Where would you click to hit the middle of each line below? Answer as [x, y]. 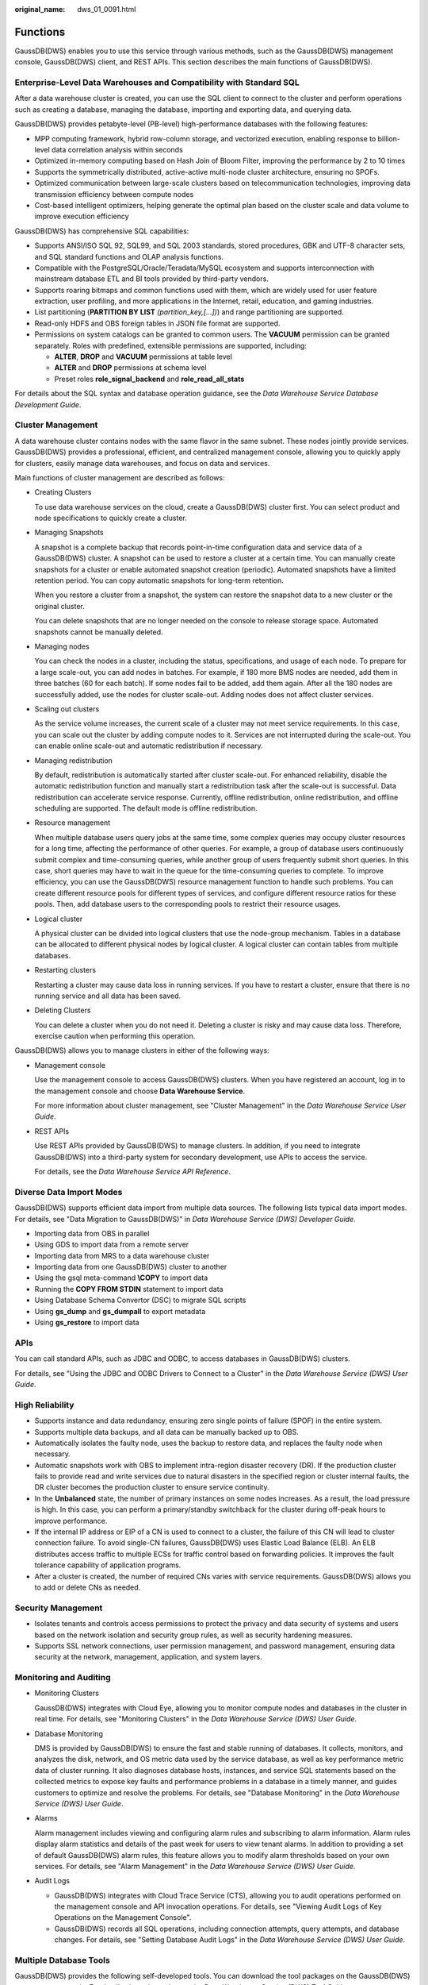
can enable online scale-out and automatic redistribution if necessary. [149, 746]
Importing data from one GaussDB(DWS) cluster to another [131, 1267]
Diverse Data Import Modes [69, 1192]
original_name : [40, 9]
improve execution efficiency [82, 216]
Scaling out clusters [67, 709]
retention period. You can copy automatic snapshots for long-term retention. [159, 580]
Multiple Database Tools [62, 1960]
